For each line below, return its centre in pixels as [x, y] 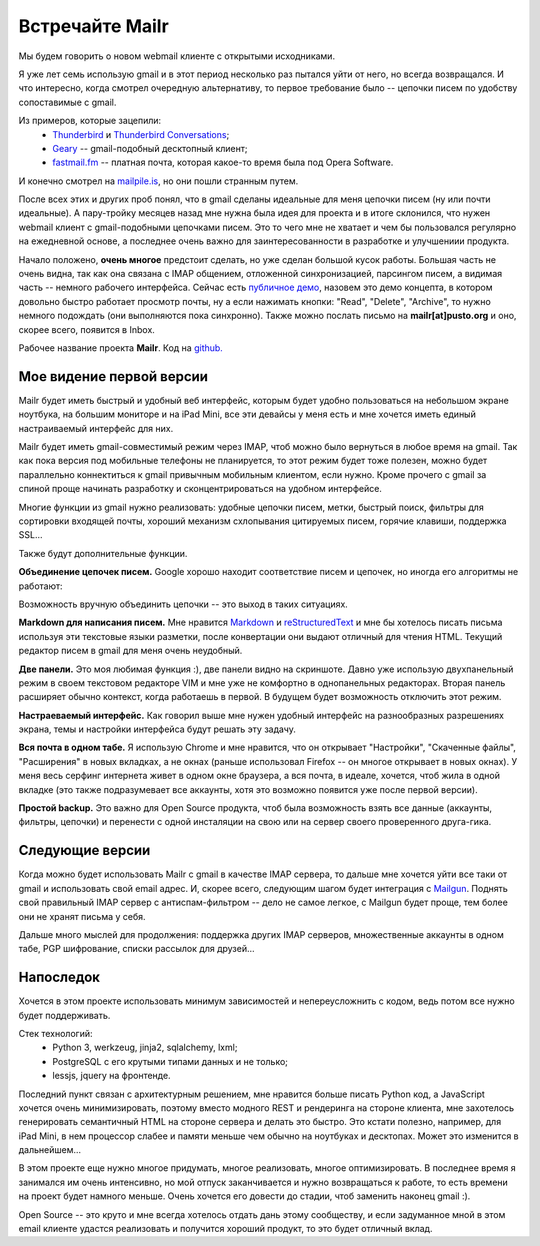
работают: [41, 586]
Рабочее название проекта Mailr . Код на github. [121, 347]
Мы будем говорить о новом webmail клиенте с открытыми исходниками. [176, 56]
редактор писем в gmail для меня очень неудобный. [130, 651]
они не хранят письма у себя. [82, 916]
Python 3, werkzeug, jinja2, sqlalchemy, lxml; [145, 1047]
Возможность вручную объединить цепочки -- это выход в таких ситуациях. [183, 604]
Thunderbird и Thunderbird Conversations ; [141, 134]
